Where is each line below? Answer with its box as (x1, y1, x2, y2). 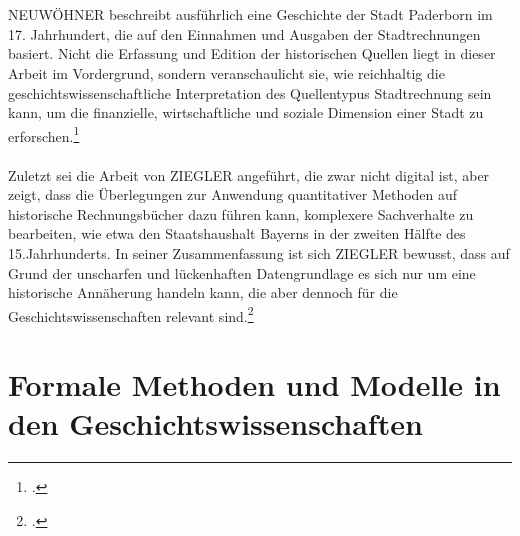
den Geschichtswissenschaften (8, 403, 423, 444)
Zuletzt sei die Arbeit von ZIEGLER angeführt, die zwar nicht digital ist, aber (8, 164, 490, 185)
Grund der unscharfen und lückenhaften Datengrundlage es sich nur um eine (8, 262, 476, 283)
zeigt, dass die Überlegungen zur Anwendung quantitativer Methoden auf (8, 184, 458, 205)
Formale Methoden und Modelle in (8, 364, 501, 405)
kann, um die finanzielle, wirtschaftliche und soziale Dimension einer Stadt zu (8, 102, 484, 123)
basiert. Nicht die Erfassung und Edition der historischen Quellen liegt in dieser (8, 43, 496, 64)
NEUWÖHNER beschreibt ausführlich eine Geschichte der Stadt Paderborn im (8, 4, 493, 25)
